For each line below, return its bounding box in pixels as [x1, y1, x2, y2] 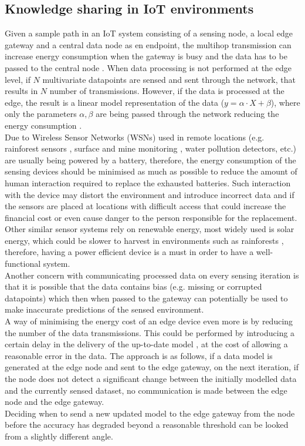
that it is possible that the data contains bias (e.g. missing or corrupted [5, 280, 262, 293]
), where [270, 96, 300, 108]
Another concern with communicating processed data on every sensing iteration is [5, 269, 299, 281]
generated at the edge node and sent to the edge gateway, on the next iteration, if [5, 361, 299, 373]
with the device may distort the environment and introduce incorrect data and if [5, 188, 294, 200]
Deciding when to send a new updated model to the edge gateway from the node [5, 407, 295, 419]
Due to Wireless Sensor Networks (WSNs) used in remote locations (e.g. [5, 130, 265, 143]
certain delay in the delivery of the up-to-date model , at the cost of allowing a [5, 338, 288, 350]
